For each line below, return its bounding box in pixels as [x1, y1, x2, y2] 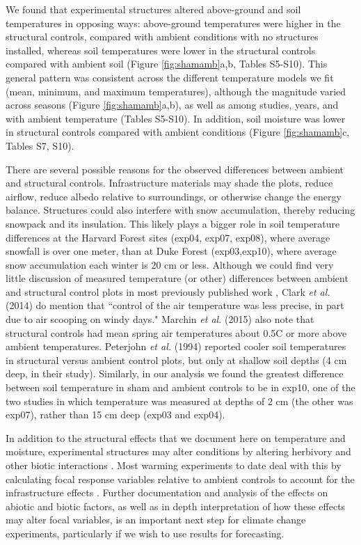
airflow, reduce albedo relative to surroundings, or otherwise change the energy [6, 189, 342, 203]
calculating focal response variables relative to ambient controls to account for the [6, 471, 355, 486]
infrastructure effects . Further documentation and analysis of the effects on [6, 485, 328, 500]
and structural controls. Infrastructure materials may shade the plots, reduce [6, 175, 333, 190]
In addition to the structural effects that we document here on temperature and [6, 430, 346, 445]
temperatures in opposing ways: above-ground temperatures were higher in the [6, 15, 341, 30]
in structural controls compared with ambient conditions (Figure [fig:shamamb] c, [6, 125, 350, 139]
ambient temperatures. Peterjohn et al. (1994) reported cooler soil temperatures [6, 339, 346, 354]
